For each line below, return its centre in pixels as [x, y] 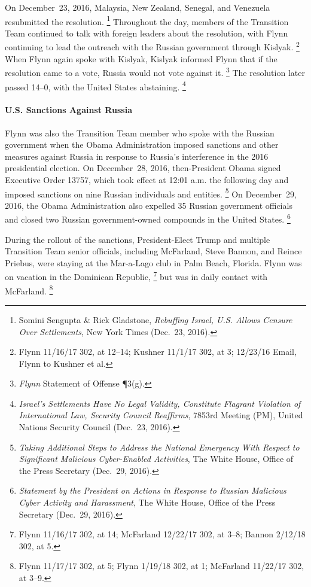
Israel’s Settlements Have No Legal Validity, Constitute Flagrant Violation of [160, 403]
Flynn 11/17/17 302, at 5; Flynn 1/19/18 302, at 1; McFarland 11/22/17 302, [161, 566]
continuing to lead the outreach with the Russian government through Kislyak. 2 [152, 46]
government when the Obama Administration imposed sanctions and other [142, 145]
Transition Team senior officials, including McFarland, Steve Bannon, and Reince [153, 251]
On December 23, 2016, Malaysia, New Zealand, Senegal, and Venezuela [138, 7]
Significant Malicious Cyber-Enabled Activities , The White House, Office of [156, 459]
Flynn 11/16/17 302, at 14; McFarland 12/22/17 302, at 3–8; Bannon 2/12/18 [162, 534]
